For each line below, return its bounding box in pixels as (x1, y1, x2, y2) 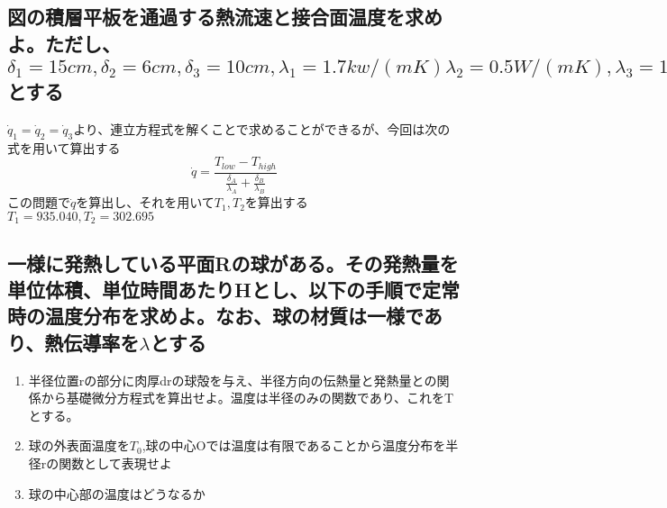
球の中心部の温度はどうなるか (28, 484, 206, 503)
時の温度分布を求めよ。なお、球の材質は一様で (7, 302, 424, 330)
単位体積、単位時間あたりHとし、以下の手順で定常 (7, 276, 460, 304)
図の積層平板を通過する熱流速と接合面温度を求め (7, 3, 443, 31)
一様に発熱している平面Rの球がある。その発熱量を (7, 249, 459, 277)
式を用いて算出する (7, 138, 121, 157)
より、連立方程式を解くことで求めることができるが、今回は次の (73, 119, 451, 138)
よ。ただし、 (7, 29, 121, 57)
